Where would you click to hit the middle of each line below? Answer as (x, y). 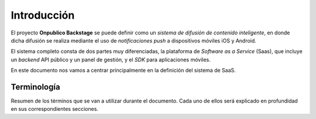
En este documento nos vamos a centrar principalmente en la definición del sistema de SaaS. (123, 71)
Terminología (36, 87)
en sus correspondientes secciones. (55, 109)
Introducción (43, 15)
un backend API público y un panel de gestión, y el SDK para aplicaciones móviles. (111, 60)
